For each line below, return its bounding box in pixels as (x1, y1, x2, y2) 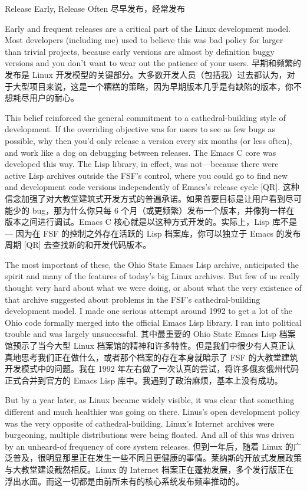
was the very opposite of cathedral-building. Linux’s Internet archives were (5, 417, 275, 429)
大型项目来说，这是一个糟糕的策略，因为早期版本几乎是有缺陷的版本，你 (12, 80, 293, 92)
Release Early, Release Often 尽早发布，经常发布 (5, 2, 186, 14)
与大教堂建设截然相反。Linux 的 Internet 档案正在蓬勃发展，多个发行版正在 (5, 463, 294, 475)
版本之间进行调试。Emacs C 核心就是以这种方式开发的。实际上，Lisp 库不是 (5, 215, 297, 228)
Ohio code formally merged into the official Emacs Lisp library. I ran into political (5, 316, 302, 328)
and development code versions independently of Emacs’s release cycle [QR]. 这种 (5, 181, 299, 193)
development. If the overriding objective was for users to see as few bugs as (5, 123, 276, 135)
